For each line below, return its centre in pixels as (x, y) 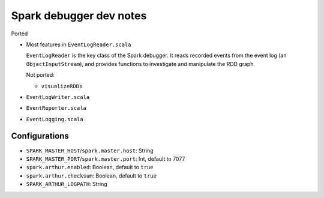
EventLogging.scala (55, 119)
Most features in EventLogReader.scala (79, 44)
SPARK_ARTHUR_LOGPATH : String (67, 184)
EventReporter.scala (56, 108)
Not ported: (40, 75)
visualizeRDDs (62, 86)
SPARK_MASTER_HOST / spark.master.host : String (90, 151)
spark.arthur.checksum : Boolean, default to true (91, 175)
